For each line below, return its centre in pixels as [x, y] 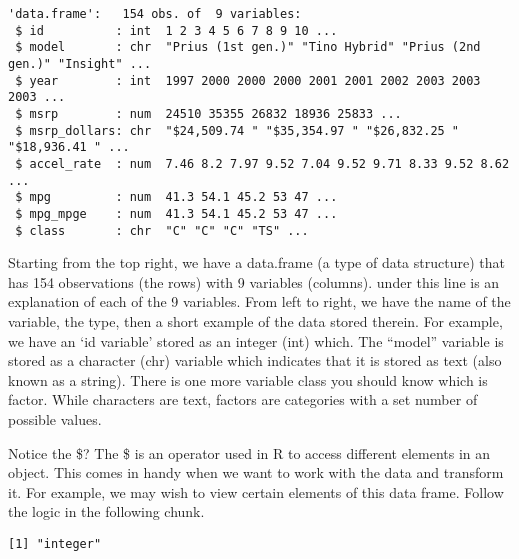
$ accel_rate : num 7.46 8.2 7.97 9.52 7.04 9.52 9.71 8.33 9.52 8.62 [262, 163]
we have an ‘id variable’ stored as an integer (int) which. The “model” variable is [256, 340]
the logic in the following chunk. [106, 511]
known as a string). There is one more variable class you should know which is [248, 379]
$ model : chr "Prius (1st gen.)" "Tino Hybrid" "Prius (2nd [248, 47]
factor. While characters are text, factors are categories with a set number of [243, 399]
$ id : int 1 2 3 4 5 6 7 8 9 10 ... [176, 30]
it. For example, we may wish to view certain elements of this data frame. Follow [256, 491]
